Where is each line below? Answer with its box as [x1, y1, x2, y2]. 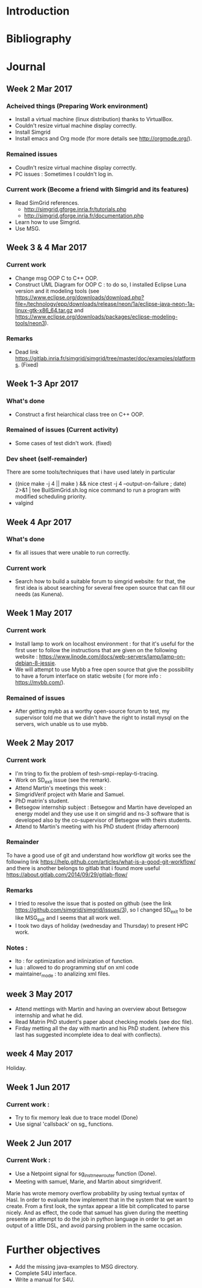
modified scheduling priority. [14, 493, 87, 500]
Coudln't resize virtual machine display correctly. [14, 163, 137, 171]
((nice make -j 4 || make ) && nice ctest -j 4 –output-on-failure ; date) [14, 480, 187, 487]
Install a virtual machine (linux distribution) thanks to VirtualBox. [14, 116, 174, 123]
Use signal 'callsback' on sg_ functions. [14, 1120, 113, 1128]
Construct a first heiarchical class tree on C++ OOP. [14, 411, 145, 418]
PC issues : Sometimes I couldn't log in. [14, 170, 113, 177]
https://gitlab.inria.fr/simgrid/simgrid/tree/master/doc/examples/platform [14, 354, 196, 362]
